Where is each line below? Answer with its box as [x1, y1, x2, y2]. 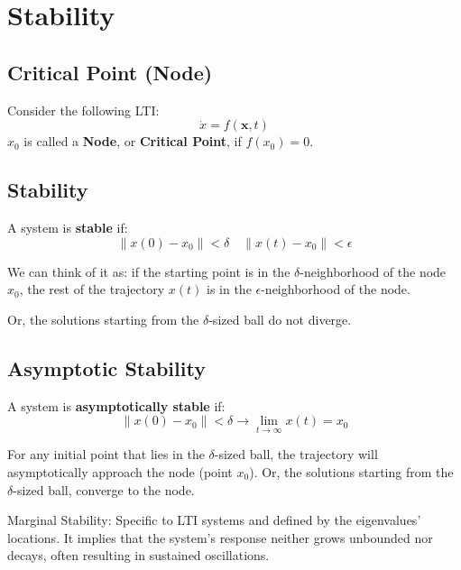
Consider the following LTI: [7, 100, 160, 119]
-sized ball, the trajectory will [214, 445, 378, 464]
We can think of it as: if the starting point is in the [7, 262, 290, 280]
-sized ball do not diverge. [208, 309, 352, 328]
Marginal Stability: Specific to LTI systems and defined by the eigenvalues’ [7, 510, 421, 529]
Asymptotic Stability [7, 354, 206, 382]
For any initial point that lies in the [7, 445, 205, 464]
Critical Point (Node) [7, 58, 213, 86]
